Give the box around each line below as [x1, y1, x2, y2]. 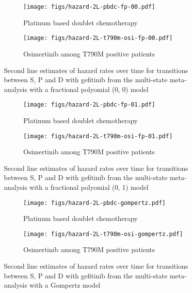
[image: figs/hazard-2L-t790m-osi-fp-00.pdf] [23, 35, 173, 42]
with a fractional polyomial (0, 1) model [29, 182, 149, 192]
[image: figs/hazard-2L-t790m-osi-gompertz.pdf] [23, 230, 183, 238]
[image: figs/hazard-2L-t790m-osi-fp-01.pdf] [23, 132, 173, 140]
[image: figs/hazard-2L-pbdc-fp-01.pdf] [23, 101, 156, 109]
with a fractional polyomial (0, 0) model [29, 84, 149, 94]
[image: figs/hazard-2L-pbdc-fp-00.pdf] [23, 3, 156, 10]
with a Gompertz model [29, 280, 101, 290]
